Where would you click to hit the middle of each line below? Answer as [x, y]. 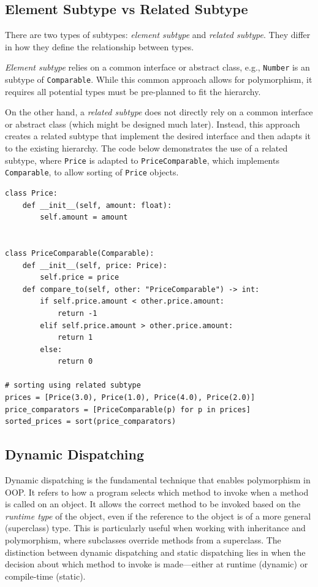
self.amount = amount [84, 217]
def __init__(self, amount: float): [97, 205]
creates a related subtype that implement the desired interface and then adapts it [158, 136]
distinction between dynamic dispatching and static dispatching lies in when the [155, 552]
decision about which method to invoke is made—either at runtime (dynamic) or [157, 564]
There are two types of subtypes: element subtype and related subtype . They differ [158, 35]
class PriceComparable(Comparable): [80, 253]
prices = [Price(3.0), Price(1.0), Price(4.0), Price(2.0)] [130, 398]
